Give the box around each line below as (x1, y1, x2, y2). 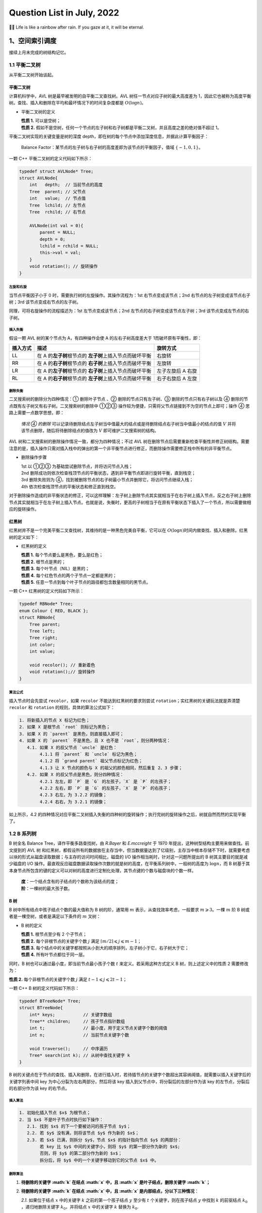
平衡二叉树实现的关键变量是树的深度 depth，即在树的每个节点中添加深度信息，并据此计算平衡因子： (9, 133, 209, 139)
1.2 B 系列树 (9, 830, 37, 837)
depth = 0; (39, 236, 65, 242)
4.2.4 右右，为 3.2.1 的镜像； (39, 799, 107, 804)
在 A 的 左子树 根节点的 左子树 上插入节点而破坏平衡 (37, 352, 151, 359)
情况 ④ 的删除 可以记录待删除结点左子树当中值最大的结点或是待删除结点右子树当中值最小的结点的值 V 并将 (21, 421, 236, 426)
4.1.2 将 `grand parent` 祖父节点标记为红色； (39, 758, 143, 764)
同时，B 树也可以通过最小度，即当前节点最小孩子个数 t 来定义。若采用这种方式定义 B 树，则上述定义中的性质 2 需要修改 (9, 961, 248, 967)
